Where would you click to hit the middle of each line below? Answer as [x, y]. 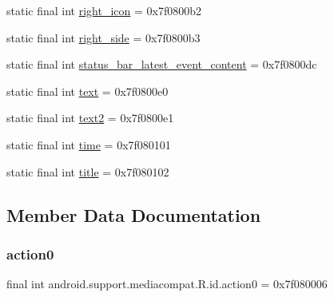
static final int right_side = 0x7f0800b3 [103, 37]
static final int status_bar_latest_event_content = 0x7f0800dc [162, 64]
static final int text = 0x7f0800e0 [87, 91]
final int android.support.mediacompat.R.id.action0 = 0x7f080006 [167, 284]
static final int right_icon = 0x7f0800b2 [104, 10]
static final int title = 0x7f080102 [88, 171]
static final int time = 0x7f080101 [89, 144]
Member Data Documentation [134, 214]
